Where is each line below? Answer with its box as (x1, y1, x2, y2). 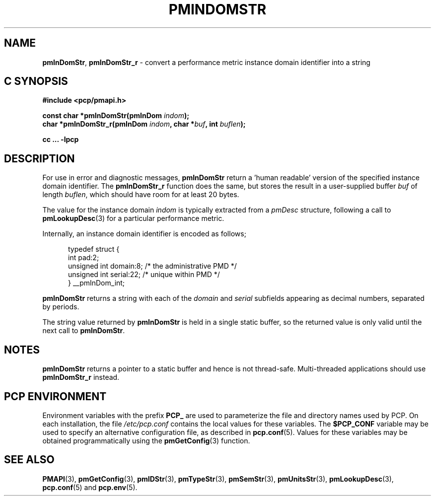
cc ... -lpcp (42, 135, 79, 144)
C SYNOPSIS (4, 75, 68, 88)
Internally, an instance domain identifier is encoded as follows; (42, 229, 246, 238)
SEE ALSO (4, 453, 55, 466)
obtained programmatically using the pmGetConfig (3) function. (42, 436, 250, 445)
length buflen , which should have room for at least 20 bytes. (42, 190, 239, 199)
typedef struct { (68, 245, 120, 254)
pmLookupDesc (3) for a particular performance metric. (42, 214, 224, 223)
